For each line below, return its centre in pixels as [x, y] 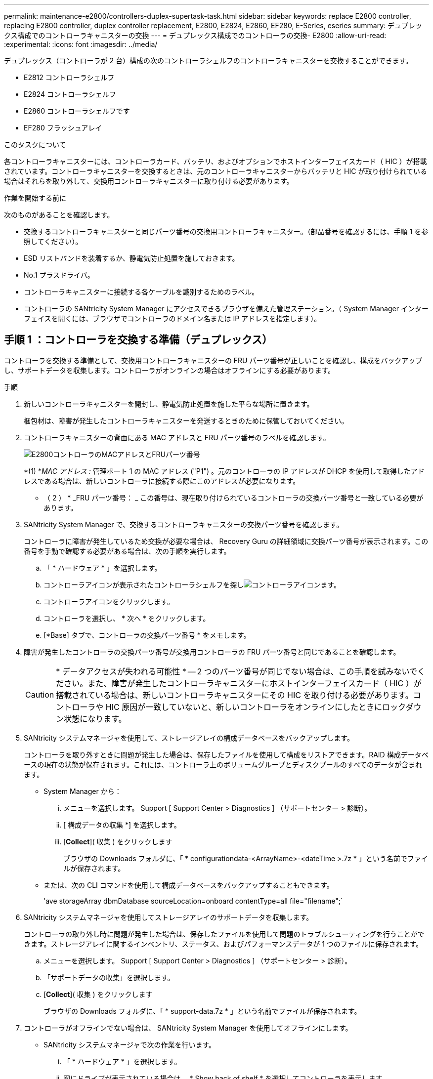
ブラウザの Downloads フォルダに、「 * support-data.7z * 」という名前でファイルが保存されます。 [202, 1011]
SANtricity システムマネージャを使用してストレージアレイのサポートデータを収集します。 [169, 917]
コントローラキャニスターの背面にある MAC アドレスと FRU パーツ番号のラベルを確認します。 [177, 437]
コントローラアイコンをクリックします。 [109, 601]
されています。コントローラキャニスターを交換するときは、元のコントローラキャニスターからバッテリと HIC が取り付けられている [216, 171]
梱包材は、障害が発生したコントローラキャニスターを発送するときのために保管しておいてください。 [186, 420]
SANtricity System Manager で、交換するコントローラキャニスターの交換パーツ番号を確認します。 [184, 524]
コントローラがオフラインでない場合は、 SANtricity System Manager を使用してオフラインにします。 [188, 1028]
